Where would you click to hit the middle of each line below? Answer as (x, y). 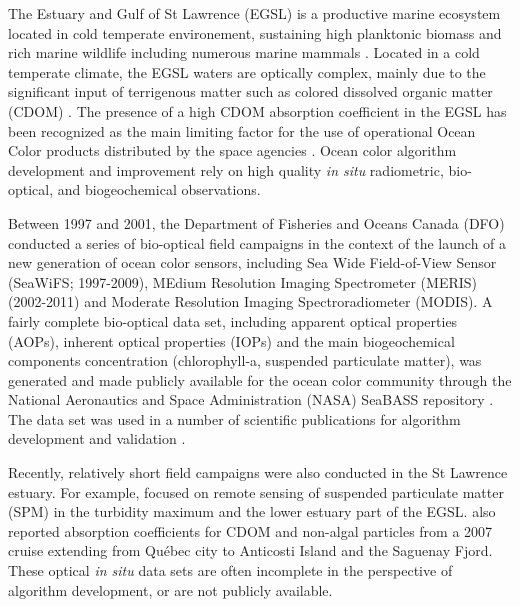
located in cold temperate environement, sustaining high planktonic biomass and (255, 32)
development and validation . (97, 438)
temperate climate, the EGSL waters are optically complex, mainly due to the (247, 71)
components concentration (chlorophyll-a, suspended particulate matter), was (245, 360)
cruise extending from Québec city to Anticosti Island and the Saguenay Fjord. (250, 550)
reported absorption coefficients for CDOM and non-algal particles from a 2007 (250, 530)
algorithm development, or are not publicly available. (170, 589)
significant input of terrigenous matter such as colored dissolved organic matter (250, 91)
